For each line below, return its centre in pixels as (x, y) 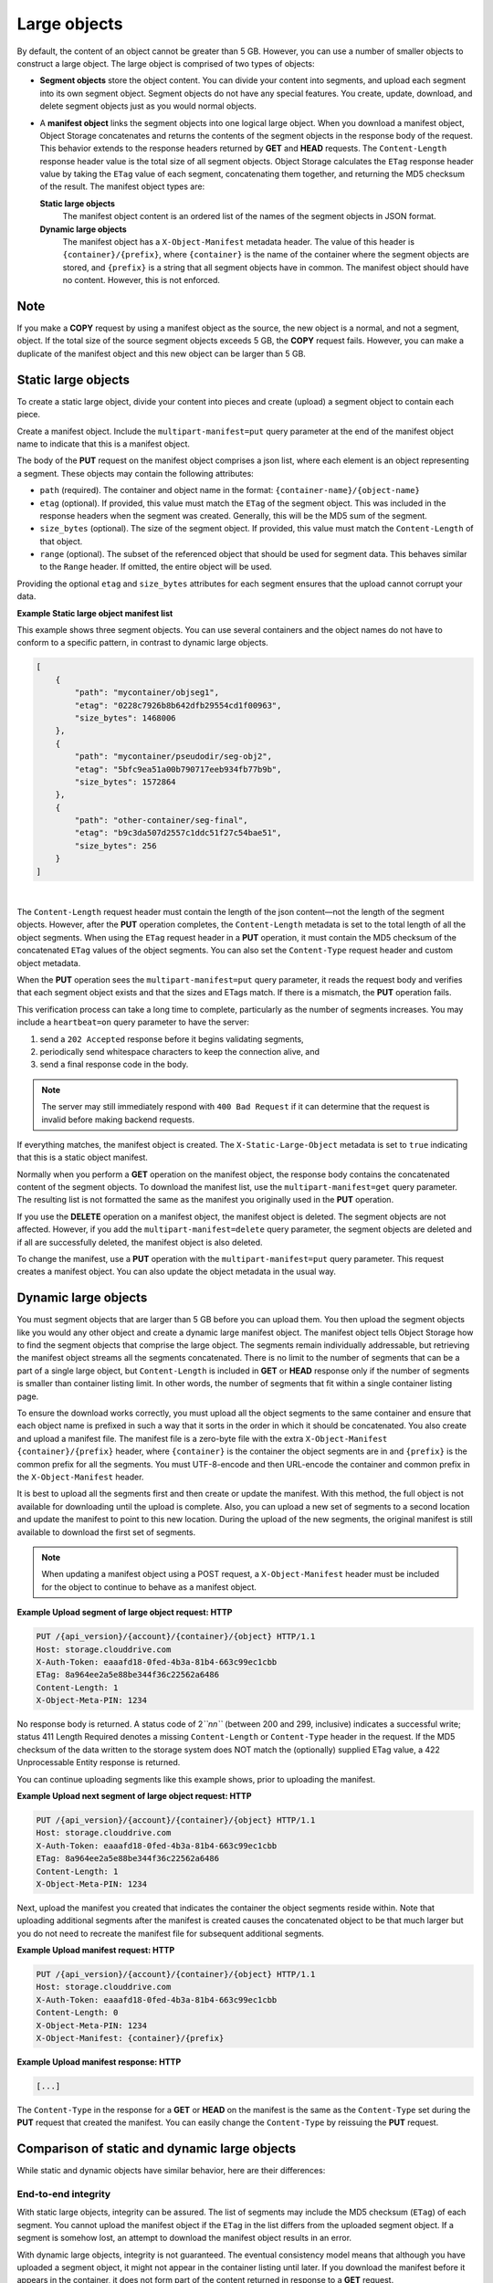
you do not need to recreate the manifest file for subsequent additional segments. (170, 1933)
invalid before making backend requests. (118, 1120)
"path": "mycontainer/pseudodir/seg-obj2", (173, 757)
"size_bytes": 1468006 (126, 718)
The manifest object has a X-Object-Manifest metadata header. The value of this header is (239, 242)
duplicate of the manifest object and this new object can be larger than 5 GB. (161, 353)
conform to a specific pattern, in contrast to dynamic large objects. (142, 643)
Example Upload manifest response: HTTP (99, 2062)
